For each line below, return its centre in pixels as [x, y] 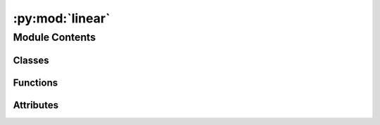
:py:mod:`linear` [62, 18]
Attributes [36, 105]
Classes [31, 60]
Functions [36, 83]
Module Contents [55, 37]
